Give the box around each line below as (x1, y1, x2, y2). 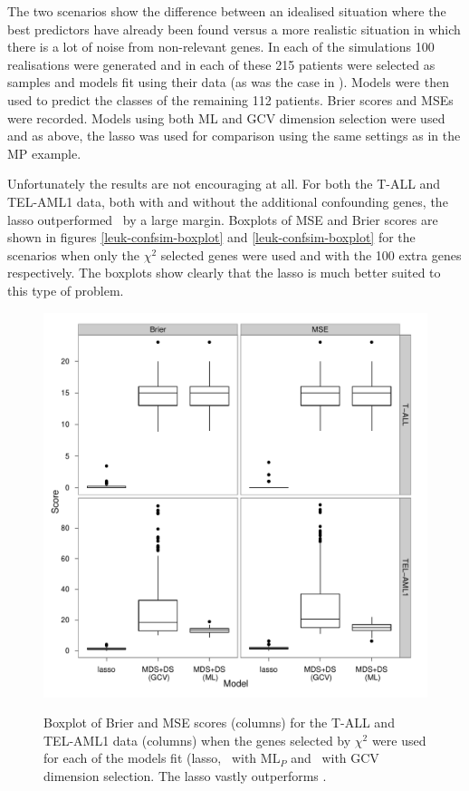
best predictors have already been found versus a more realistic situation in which (7, 19, 461, 38)
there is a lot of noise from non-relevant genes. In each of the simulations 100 (7, 37, 435, 56)
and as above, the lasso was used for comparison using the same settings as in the (7, 126, 461, 145)
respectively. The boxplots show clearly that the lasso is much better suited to (7, 263, 441, 282)
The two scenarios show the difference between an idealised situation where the (7, 2, 446, 20)
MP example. (7, 143, 81, 162)
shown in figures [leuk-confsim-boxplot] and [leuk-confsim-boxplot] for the (7, 228, 416, 247)
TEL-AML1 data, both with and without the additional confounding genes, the (7, 191, 448, 210)
